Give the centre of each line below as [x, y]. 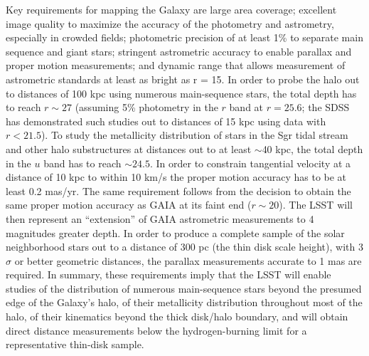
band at [246, 107]
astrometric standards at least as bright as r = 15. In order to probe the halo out [183, 79]
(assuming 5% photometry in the [146, 107]
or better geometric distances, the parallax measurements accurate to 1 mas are [188, 260]
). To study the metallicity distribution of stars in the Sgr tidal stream [194, 135]
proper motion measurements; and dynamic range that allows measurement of [176, 65]
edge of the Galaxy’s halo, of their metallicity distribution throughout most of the [184, 302]
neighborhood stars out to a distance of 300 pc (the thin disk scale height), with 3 [184, 247]
